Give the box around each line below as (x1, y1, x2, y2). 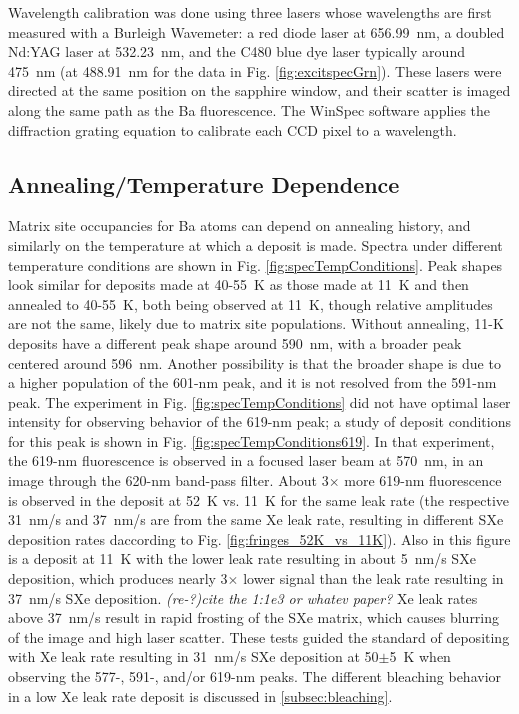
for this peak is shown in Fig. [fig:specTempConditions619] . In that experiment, (8, 430, 495, 451)
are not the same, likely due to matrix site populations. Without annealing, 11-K (8, 313, 504, 334)
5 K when (389, 646, 451, 667)
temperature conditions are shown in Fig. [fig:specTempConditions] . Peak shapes (8, 254, 503, 275)
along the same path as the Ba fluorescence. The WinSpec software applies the (8, 99, 491, 120)
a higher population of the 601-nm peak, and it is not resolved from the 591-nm (8, 372, 497, 393)
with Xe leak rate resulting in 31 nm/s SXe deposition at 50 (8, 646, 379, 667)
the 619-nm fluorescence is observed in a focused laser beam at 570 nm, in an (8, 450, 484, 471)
